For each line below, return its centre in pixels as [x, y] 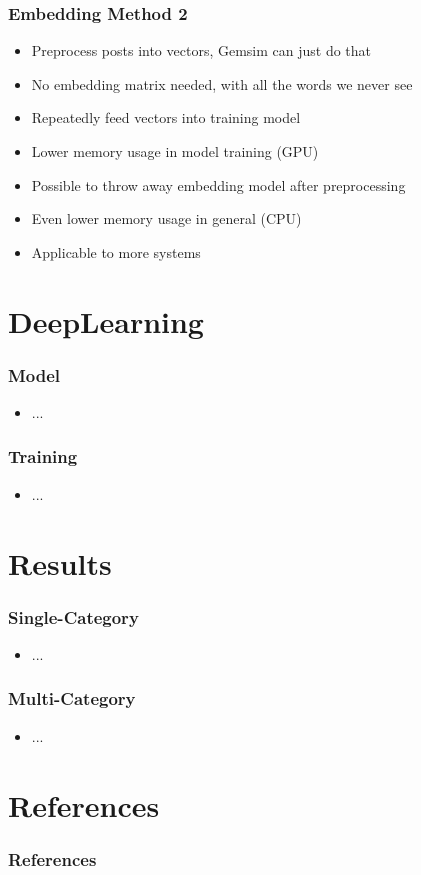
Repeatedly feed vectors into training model [166, 117]
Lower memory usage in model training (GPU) [175, 151]
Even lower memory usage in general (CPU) [166, 218]
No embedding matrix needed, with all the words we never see [222, 83]
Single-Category [73, 616]
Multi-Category [72, 698]
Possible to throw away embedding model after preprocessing [218, 184]
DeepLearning [106, 320]
